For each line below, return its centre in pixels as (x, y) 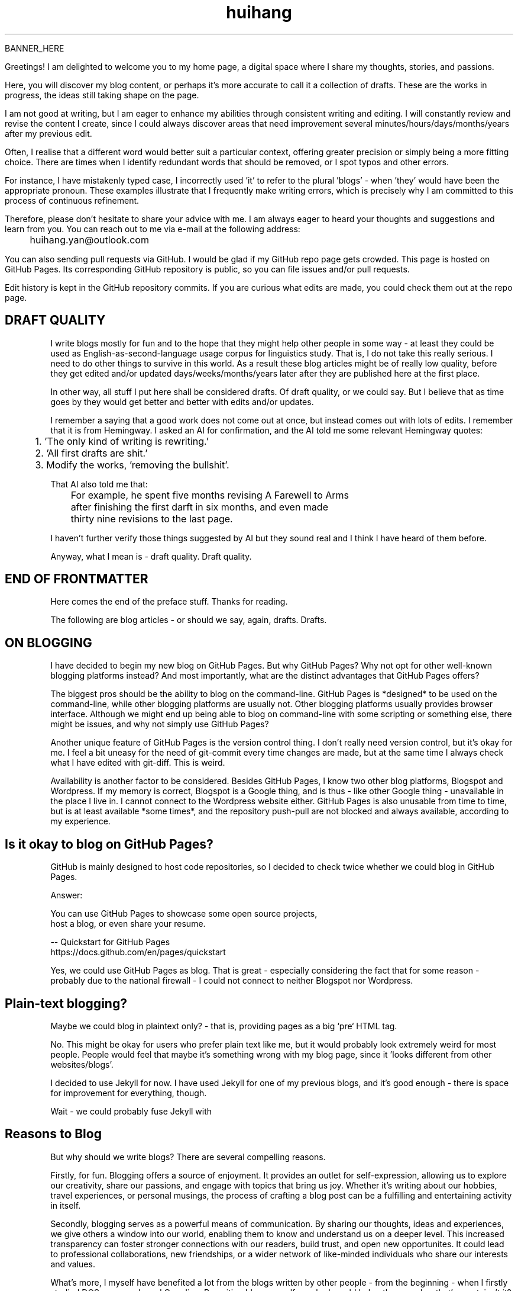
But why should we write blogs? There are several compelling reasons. (188, 1157)
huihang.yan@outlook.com (89, 240)
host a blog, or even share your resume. (128, 924)
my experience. (80, 821)
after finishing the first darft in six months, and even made (199, 507)
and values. (73, 1264)
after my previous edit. (48, 133)
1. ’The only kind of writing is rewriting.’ (122, 441)
